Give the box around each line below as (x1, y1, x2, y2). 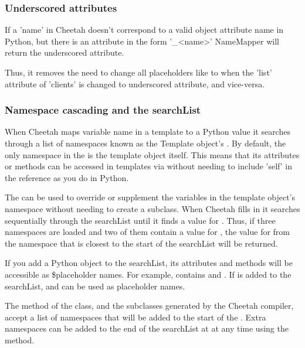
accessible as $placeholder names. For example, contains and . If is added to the (5, 268, 292, 280)
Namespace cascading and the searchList (5, 103, 201, 117)
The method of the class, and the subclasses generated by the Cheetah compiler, (5, 299, 294, 312)
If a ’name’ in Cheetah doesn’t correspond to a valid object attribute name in (5, 23, 284, 36)
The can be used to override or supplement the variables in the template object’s (5, 191, 296, 203)
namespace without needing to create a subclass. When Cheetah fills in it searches (5, 202, 300, 214)
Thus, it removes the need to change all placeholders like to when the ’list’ (5, 66, 272, 78)
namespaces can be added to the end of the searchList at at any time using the (5, 322, 289, 335)
